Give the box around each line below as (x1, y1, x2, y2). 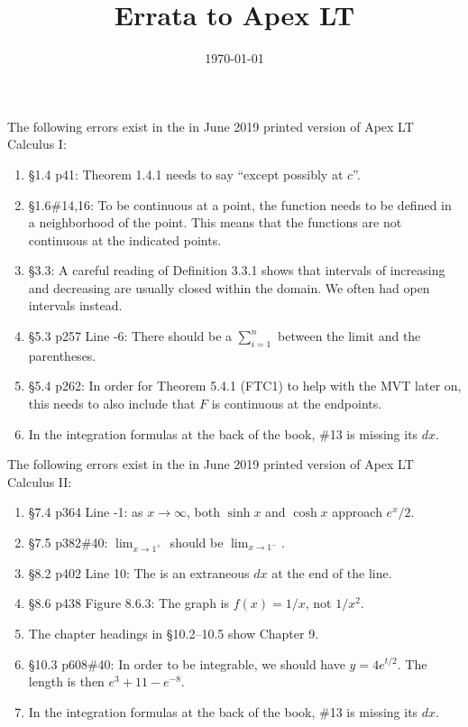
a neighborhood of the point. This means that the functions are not (28, 213, 402, 232)
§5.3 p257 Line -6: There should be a (28, 327, 233, 345)
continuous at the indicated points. (28, 230, 222, 249)
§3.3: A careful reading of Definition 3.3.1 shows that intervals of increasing (28, 261, 445, 280)
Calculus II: (7, 472, 72, 491)
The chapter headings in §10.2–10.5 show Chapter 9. (28, 623, 319, 642)
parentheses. (28, 345, 96, 364)
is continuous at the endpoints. (211, 394, 382, 413)
